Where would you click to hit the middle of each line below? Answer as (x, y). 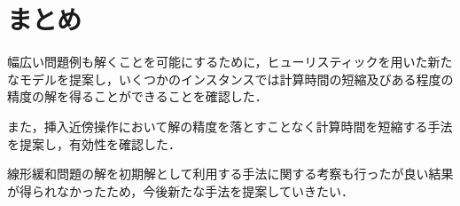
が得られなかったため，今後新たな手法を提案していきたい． (180, 190)
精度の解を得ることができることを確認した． (137, 96)
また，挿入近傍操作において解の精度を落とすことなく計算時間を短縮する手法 (230, 126)
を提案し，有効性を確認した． (94, 143)
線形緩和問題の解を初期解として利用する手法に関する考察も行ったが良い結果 (230, 174)
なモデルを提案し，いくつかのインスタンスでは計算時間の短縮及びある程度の (230, 79)
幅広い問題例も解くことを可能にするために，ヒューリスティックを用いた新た (230, 62)
